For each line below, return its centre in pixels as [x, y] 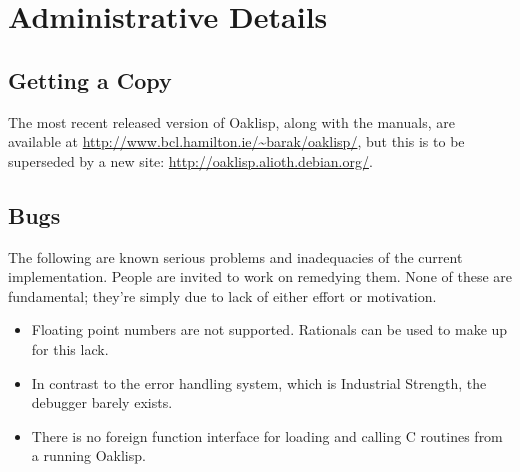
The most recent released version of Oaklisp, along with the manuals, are [231, 121]
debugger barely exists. [102, 402]
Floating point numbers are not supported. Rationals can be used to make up [269, 329]
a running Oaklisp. [88, 455]
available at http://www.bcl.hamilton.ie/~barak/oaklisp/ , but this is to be [236, 141]
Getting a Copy [90, 79]
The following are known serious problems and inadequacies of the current [235, 256]
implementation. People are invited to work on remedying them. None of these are [260, 276]
